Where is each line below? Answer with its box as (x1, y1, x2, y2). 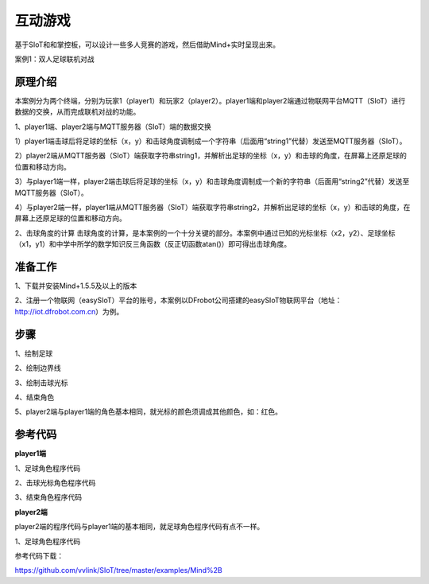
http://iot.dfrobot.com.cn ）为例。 (14, 306, 124, 316)
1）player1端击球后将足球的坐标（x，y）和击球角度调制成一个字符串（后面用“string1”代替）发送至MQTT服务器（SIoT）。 (14, 136, 407, 146)
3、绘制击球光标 (14, 378, 68, 387)
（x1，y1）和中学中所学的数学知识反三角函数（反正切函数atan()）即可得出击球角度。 (14, 239, 292, 249)
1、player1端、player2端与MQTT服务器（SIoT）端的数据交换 (14, 122, 212, 131)
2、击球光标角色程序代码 (14, 477, 96, 487)
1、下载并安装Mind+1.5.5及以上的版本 (14, 281, 137, 290)
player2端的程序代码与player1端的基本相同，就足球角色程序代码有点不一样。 (14, 522, 265, 531)
